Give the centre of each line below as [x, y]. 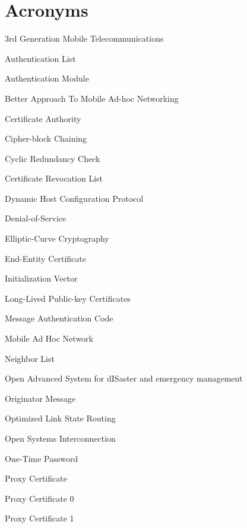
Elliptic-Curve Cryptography [57, 238]
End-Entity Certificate [45, 258]
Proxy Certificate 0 [39, 498]
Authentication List [40, 58]
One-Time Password [42, 458]
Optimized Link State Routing [60, 418]
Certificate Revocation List [54, 178]
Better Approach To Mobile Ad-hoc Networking [92, 98]
